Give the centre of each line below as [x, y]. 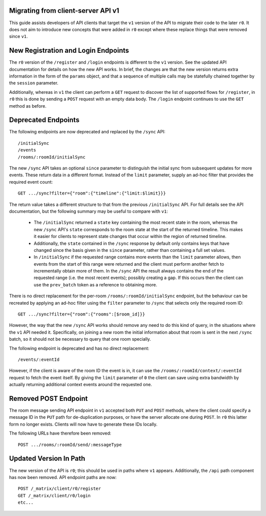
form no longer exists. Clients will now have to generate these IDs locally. [83, 424]
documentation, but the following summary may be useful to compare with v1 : [89, 211]
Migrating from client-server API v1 [64, 11]
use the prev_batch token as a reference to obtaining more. [96, 284]
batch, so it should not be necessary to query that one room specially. [80, 339]
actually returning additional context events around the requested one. [81, 385]
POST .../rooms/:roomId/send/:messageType [70, 445]
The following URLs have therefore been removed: [60, 433]
